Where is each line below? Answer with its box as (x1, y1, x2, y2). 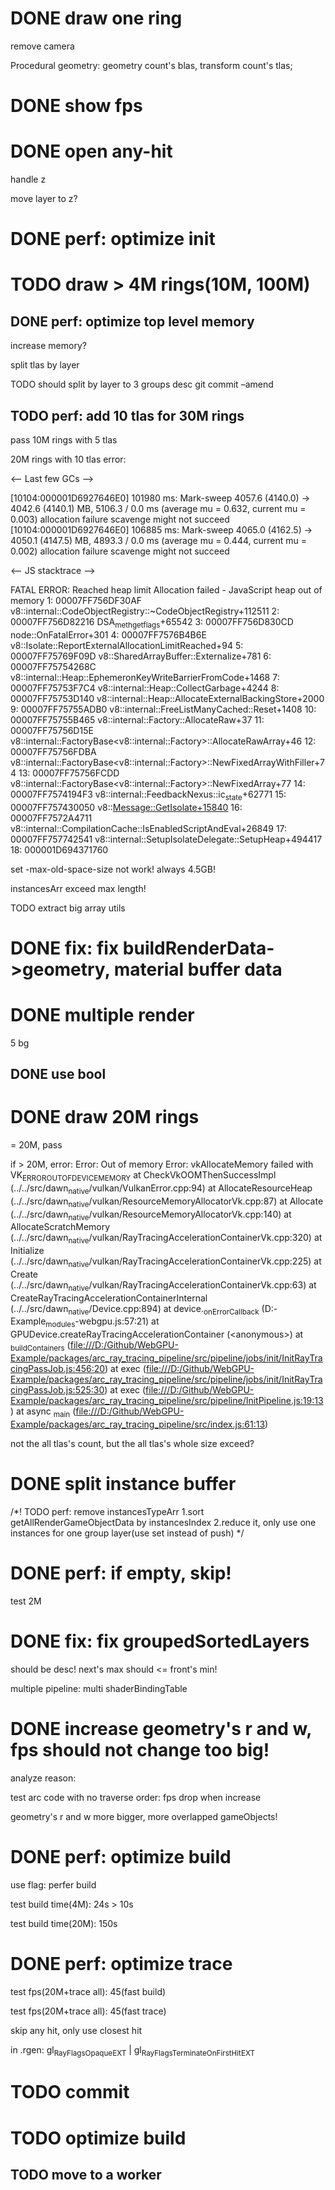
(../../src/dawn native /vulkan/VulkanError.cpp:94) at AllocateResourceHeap (10, 1182, 313, 1196)
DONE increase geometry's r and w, (10, 1717, 312, 1740)
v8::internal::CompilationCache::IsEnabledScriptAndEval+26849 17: (10, 822, 288, 834)
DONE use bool (10, 1066, 107, 1083)
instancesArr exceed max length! (10, 882, 147, 894)
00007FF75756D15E (10, 724, 94, 736)
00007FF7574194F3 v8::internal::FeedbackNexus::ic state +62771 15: (10, 788, 287, 802)
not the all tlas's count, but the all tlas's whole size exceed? (10, 1437, 255, 1449)
